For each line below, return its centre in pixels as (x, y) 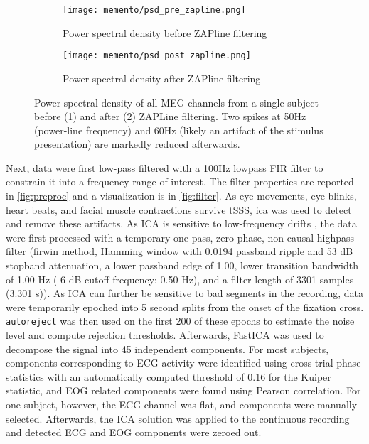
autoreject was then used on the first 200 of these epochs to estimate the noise (180, 321)
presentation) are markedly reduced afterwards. (137, 144)
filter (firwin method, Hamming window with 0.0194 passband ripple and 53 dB (180, 251)
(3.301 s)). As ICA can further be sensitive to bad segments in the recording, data (185, 293)
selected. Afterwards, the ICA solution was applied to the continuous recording (178, 418)
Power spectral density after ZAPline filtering (162, 78)
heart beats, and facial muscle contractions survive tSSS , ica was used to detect (179, 209)
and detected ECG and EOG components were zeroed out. (134, 432)
